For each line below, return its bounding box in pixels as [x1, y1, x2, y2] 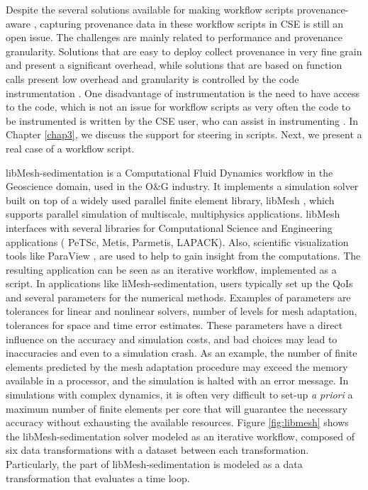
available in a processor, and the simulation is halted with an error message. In [6, 373, 349, 388]
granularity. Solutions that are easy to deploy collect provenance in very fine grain [6, 43, 362, 58]
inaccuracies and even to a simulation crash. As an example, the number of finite [6, 345, 357, 360]
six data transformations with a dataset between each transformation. [6, 442, 309, 457]
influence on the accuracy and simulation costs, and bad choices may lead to [6, 331, 338, 346]
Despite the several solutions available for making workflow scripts [6, 2, 294, 16]
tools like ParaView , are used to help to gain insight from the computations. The [6, 248, 361, 263]
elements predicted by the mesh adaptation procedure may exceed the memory [6, 359, 348, 374]
